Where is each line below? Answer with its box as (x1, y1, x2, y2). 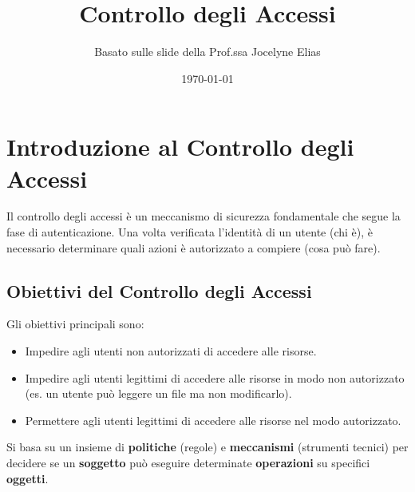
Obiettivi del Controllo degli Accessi (6, 278, 312, 303)
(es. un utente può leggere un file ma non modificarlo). (25, 385, 292, 402)
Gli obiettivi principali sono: (6, 315, 144, 332)
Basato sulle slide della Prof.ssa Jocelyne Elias (94, 43, 321, 60)
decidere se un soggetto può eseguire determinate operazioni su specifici (6, 454, 370, 470)
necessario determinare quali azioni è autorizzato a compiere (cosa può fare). (6, 239, 381, 256)
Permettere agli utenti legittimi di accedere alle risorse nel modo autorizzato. (25, 411, 401, 428)
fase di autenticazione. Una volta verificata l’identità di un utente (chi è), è (6, 224, 373, 240)
